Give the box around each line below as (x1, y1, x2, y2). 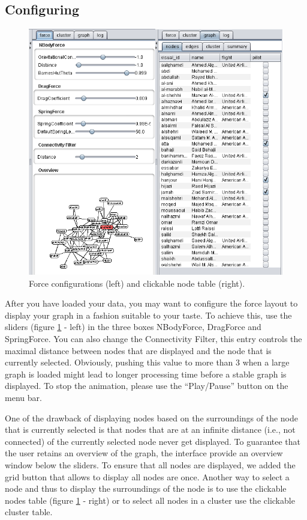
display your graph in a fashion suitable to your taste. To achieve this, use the (5, 308, 292, 321)
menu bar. (5, 391, 42, 404)
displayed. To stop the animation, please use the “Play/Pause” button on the (5, 379, 288, 392)
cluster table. (5, 506, 53, 518)
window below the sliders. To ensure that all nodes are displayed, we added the (5, 459, 296, 471)
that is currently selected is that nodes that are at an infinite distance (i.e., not (5, 423, 296, 436)
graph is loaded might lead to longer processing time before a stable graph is (5, 367, 287, 380)
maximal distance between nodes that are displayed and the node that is (5, 344, 272, 356)
